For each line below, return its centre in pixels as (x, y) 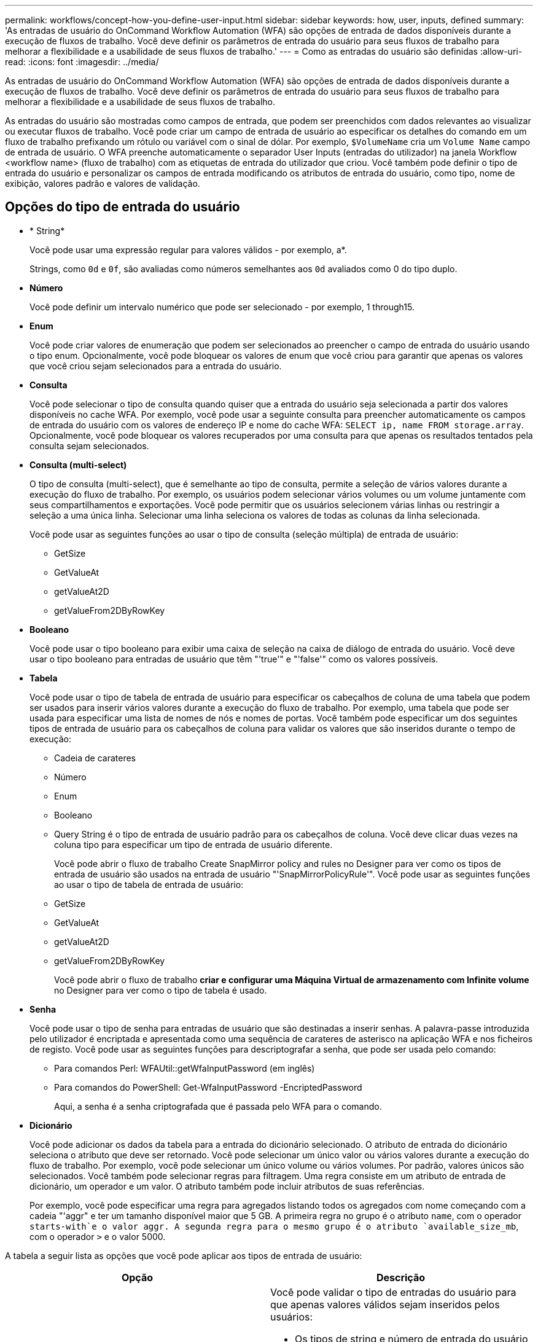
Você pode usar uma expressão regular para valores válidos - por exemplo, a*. (188, 249)
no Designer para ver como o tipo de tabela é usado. (161, 990)
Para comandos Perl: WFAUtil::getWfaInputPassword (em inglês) (185, 1068)
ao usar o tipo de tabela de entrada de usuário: (149, 884)
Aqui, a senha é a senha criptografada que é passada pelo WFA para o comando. (218, 1106)
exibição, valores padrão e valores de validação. (103, 183)
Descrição (401, 1277)
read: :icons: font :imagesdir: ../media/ (82, 62)
